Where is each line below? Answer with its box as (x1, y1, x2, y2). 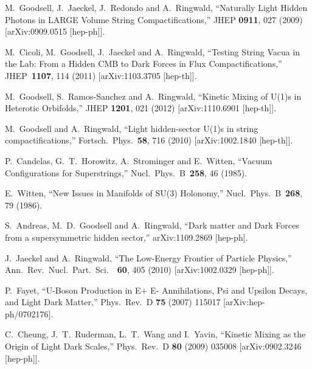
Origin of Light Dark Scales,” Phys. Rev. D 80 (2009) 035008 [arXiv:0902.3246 (5, 340, 302, 353)
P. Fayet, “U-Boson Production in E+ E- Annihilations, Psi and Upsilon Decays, (5, 283, 308, 296)
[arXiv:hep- (223, 295, 265, 308)
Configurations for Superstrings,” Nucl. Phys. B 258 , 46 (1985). (5, 166, 248, 179)
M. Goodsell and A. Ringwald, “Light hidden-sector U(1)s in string (5, 122, 258, 134)
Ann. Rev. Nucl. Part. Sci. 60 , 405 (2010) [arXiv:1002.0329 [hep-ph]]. (5, 263, 274, 276)
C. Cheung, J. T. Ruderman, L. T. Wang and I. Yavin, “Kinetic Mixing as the (5, 328, 306, 340)
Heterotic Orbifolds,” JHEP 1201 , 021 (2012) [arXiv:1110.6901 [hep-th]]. (5, 102, 277, 114)
